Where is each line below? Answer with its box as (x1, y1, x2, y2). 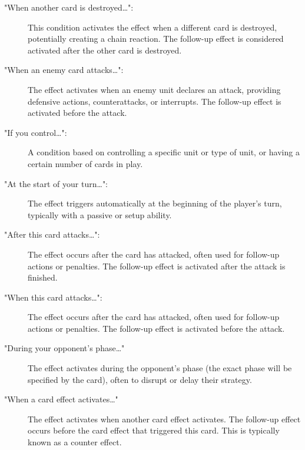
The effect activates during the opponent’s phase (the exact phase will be (28, 362, 292, 374)
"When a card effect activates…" (4, 393, 118, 405)
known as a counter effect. (28, 436, 122, 448)
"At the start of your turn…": (4, 177, 108, 189)
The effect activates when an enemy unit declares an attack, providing (28, 83, 281, 95)
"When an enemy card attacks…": (4, 64, 124, 76)
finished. (28, 271, 58, 284)
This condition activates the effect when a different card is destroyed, (28, 21, 277, 33)
